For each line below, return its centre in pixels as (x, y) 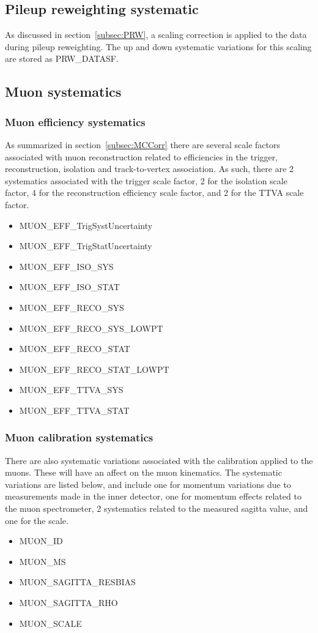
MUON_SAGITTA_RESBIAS (77, 582)
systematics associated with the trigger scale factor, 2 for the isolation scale (146, 180)
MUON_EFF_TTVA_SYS (71, 390)
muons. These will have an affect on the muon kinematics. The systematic (143, 472)
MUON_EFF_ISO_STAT (69, 287)
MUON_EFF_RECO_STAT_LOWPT (94, 369)
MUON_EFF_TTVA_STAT (74, 410)
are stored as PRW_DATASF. (62, 58)
